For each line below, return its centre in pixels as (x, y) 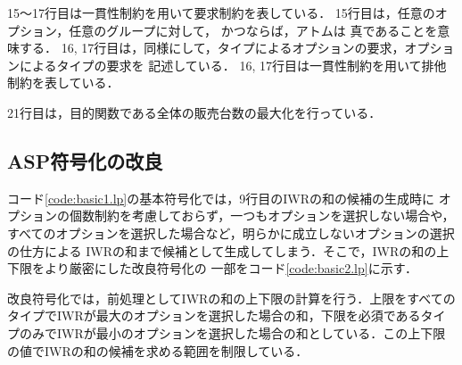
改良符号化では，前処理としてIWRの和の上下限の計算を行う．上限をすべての (231, 298)
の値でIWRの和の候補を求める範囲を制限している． (158, 350)
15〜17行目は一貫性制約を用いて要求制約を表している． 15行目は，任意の (221, 12)
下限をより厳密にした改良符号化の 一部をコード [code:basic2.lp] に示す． (213, 268)
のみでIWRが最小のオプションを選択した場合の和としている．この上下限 (232, 332)
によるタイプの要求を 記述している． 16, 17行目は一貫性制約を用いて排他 (233, 65)
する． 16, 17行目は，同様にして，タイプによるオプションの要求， (212, 48)
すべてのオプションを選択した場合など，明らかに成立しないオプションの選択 (231, 232)
